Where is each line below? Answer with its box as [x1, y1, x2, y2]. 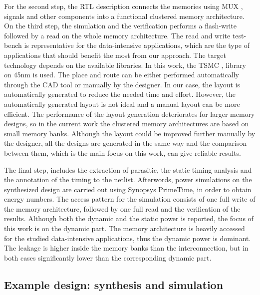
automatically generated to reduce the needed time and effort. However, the [4, 89, 236, 99]
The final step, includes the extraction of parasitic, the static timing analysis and [4, 164, 252, 175]
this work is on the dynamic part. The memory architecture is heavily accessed [4, 223, 245, 234]
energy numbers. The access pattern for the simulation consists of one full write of [4, 194, 256, 204]
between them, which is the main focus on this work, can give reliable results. [4, 147, 241, 158]
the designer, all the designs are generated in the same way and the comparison [4, 138, 247, 148]
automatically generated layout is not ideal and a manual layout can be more [4, 98, 240, 109]
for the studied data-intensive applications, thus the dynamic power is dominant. [4, 233, 251, 243]
